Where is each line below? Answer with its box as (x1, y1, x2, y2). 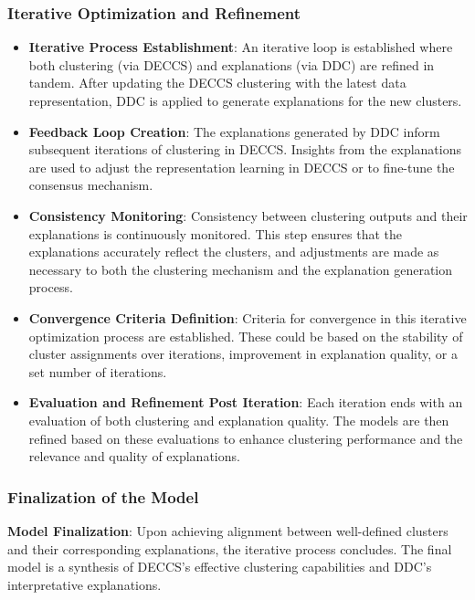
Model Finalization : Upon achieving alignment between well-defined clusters (7, 521, 449, 540)
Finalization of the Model (7, 485, 199, 508)
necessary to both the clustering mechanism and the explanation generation (28, 259, 452, 279)
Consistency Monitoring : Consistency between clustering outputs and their (28, 205, 468, 225)
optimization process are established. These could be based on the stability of (28, 326, 463, 345)
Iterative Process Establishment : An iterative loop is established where (28, 37, 453, 57)
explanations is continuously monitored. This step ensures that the (28, 224, 402, 243)
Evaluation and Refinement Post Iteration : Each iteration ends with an (28, 393, 463, 412)
